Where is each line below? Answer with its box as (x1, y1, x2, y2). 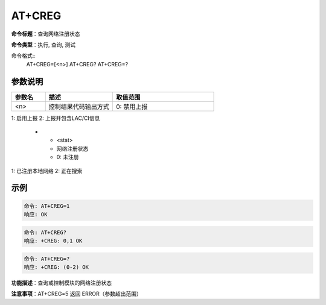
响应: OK (24, 211, 48, 218)
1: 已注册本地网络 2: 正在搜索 (11, 167, 83, 174)
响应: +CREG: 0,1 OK (24, 237, 83, 244)
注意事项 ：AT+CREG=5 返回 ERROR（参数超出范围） (11, 290, 142, 298)
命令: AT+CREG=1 (24, 203, 70, 209)
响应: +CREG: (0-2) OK (24, 263, 89, 271)
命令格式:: (11, 52, 36, 60)
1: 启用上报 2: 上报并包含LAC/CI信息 (11, 115, 100, 122)
